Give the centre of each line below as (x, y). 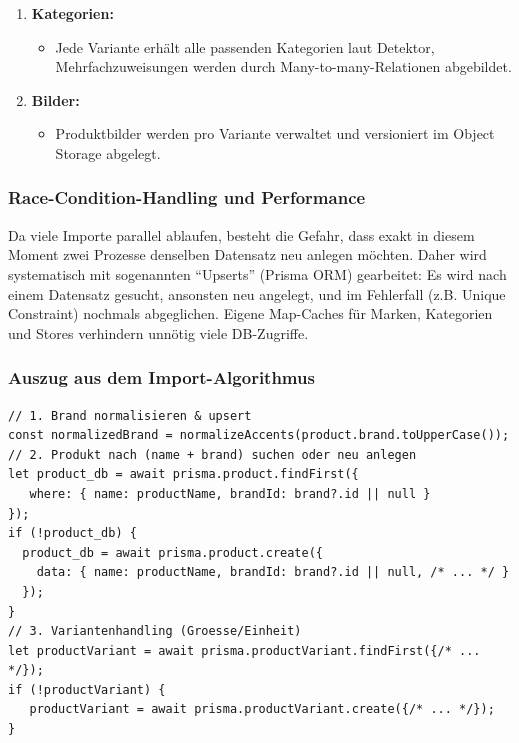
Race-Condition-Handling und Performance (187, 197)
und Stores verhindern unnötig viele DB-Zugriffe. (158, 332)
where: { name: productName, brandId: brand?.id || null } (230, 493)
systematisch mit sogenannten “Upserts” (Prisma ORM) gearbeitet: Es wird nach (257, 273)
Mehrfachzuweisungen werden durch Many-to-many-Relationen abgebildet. (283, 66)
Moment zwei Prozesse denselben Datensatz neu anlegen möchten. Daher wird (247, 254)
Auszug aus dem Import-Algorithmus (161, 377)
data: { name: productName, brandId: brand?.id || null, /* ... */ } (273, 572)
